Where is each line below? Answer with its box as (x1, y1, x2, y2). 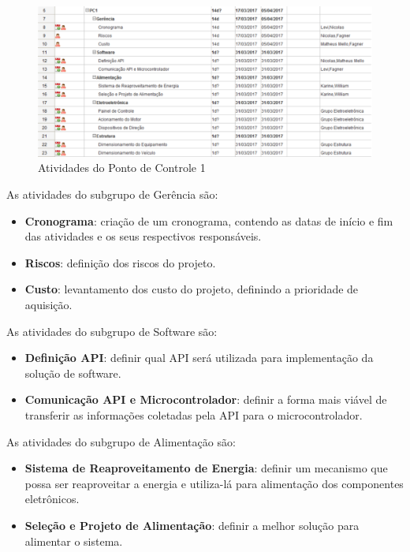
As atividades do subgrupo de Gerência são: (6, 186, 218, 203)
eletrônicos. (24, 490, 80, 507)
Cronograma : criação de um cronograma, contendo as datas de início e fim (24, 212, 393, 229)
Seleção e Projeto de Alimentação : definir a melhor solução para (24, 517, 360, 533)
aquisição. (24, 297, 73, 313)
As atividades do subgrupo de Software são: (6, 323, 218, 339)
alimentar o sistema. (24, 532, 123, 549)
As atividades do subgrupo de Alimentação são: (6, 433, 236, 449)
